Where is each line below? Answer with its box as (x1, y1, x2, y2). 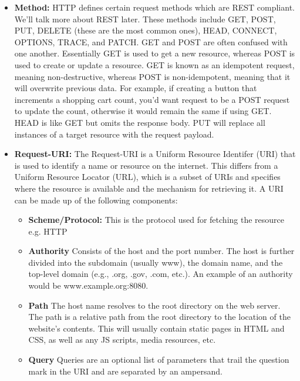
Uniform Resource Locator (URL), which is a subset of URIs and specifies (14, 171, 281, 183)
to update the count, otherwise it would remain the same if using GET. (14, 105, 272, 117)
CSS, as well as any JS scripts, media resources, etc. (28, 333, 216, 346)
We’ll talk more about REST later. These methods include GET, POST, (14, 12, 276, 25)
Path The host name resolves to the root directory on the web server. (28, 299, 281, 311)
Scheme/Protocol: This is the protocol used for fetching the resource (28, 213, 285, 226)
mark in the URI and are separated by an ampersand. (28, 365, 223, 377)
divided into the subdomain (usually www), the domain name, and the (28, 256, 283, 268)
